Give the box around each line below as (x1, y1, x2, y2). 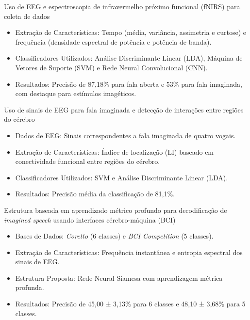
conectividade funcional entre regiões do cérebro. (15, 156, 160, 166)
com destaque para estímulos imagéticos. (15, 88, 136, 98)
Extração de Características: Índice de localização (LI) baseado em (15, 146, 214, 157)
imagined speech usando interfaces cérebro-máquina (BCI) (4, 214, 176, 224)
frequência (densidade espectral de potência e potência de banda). (15, 36, 212, 47)
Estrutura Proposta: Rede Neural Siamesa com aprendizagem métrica (15, 272, 223, 283)
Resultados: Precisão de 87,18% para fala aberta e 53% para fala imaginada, (15, 79, 242, 89)
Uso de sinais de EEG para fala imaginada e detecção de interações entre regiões (4, 104, 244, 114)
